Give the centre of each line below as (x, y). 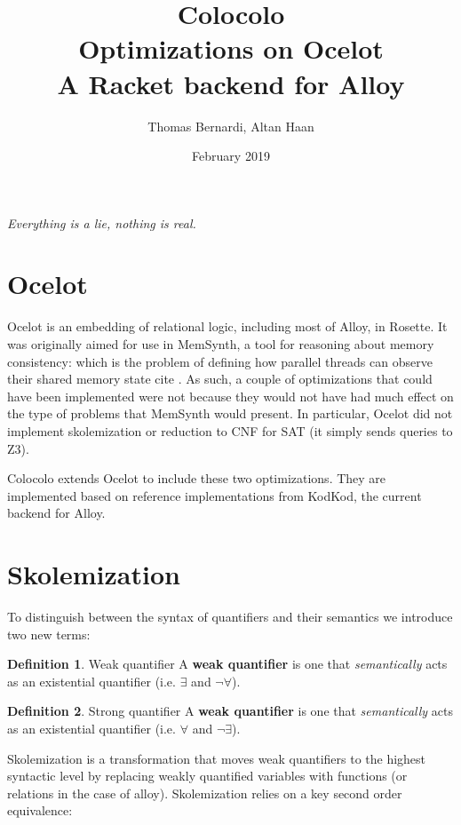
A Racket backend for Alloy (231, 83)
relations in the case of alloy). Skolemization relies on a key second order (205, 793)
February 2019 (231, 156)
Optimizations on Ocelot (231, 48)
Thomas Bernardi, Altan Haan (231, 126)
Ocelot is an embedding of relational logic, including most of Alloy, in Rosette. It (227, 326)
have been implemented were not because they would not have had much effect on (230, 396)
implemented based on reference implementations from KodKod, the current (215, 495)
